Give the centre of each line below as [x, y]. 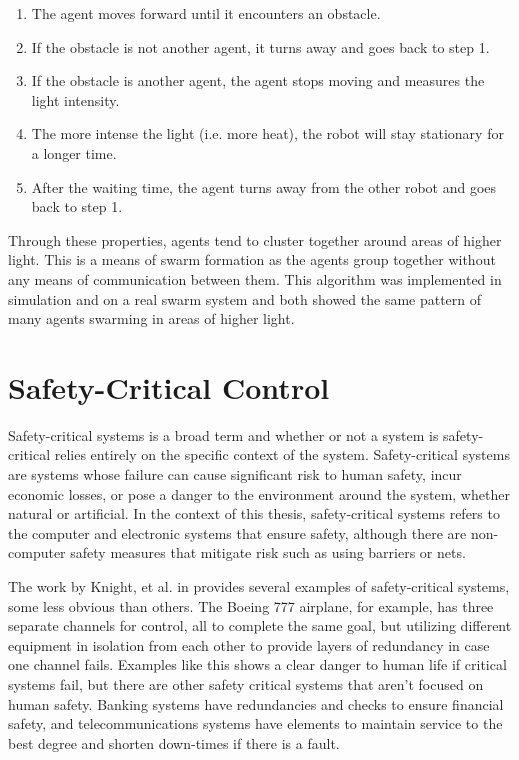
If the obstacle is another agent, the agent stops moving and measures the [258, 80]
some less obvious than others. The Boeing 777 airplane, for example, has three [251, 605]
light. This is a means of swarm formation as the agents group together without [252, 259]
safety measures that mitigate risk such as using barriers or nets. [268, 552]
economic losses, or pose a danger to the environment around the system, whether [259, 493]
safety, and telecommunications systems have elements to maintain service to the [255, 723]
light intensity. [75, 99]
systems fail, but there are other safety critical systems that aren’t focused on [246, 683]
